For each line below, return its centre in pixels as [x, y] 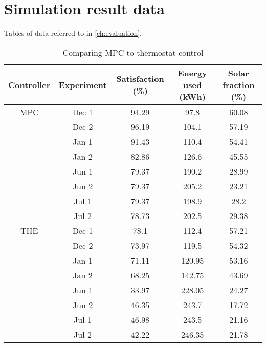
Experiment [83, 84]
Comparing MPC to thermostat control [133, 52]
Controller [29, 84]
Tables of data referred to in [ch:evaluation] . [73, 33]
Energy [192, 73]
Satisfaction [140, 79]
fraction [239, 84]
